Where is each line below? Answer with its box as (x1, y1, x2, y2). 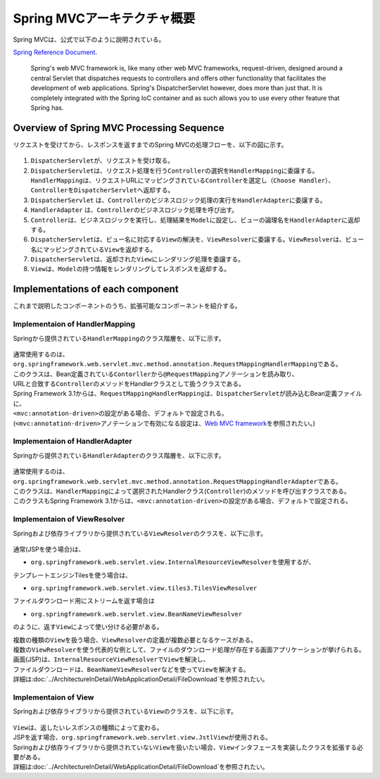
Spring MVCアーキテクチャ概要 (13, 11, 196, 26)
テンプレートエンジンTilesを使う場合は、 (13, 571, 132, 579)
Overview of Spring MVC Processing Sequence (13, 122, 224, 134)
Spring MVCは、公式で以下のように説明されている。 (13, 35, 165, 44)
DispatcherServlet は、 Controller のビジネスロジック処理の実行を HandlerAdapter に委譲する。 (30, 196, 327, 204)
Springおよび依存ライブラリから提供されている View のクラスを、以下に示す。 (13, 707, 237, 716)
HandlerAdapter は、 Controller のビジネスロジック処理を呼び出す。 (30, 206, 239, 214)
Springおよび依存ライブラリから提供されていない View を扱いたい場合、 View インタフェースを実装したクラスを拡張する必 (13, 743, 364, 752)
